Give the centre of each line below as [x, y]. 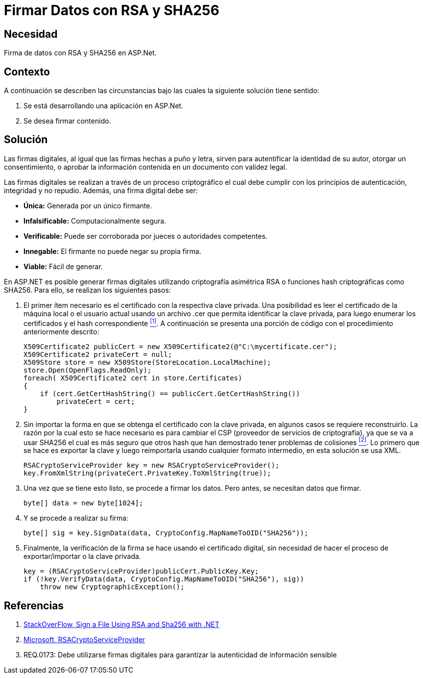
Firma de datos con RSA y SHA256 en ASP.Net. [80, 53]
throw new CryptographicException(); [112, 587]
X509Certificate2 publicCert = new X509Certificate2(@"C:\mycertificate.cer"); [180, 346]
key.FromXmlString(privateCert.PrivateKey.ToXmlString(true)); [147, 473]
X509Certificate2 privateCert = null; [98, 354]
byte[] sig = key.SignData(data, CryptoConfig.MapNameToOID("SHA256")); [166, 533]
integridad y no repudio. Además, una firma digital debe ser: [101, 190]
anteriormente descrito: [61, 331]
